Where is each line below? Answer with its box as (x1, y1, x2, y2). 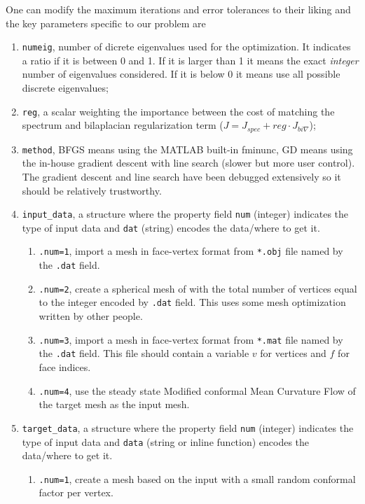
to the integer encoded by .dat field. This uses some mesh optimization (39, 295, 346, 309)
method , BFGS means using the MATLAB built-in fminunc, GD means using (22, 141, 353, 156)
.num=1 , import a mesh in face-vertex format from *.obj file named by (39, 244, 343, 258)
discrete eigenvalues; (22, 80, 109, 95)
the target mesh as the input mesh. (39, 397, 190, 412)
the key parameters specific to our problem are (6, 15, 206, 30)
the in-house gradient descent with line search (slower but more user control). (22, 155, 355, 170)
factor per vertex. (39, 485, 113, 500)
